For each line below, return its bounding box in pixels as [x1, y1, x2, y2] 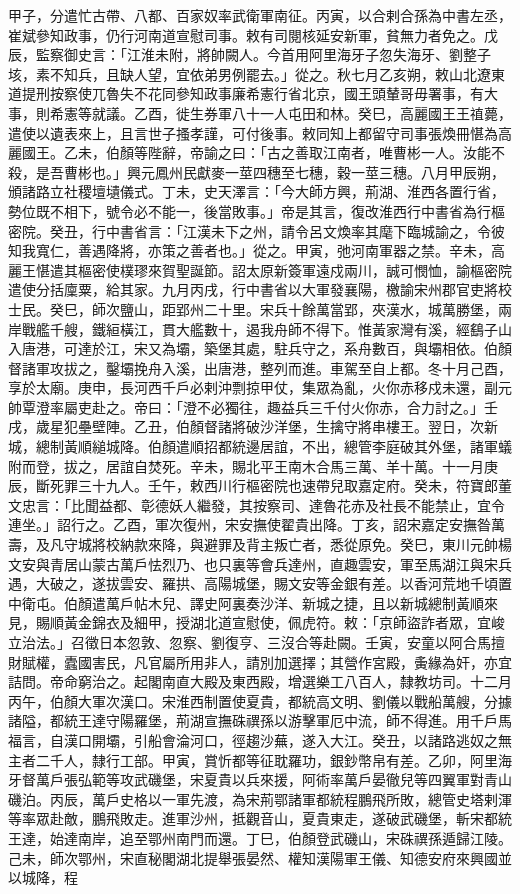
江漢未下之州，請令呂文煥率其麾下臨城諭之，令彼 [182, 220, 505, 241]
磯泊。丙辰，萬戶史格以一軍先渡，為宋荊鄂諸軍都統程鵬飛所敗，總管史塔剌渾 [8, 788, 512, 809]
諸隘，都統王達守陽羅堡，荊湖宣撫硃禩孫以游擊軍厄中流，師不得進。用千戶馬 [8, 710, 512, 731]
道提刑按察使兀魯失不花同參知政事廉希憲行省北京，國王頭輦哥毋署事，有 [8, 83, 484, 104]
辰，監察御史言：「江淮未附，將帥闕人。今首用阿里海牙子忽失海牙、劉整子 [8, 44, 491, 65]
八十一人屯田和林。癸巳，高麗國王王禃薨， [231, 102, 512, 123]
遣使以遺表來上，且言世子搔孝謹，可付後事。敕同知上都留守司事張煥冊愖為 [8, 122, 498, 143]
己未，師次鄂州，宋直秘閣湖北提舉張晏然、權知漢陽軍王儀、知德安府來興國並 [8, 847, 512, 868]
